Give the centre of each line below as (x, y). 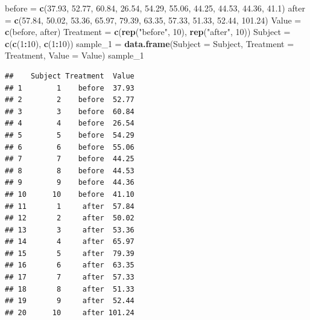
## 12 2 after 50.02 (70, 218)
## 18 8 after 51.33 (70, 289)
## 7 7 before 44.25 (70, 159)
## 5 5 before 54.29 (70, 135)
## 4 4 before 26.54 (70, 123)
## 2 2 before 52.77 (70, 100)
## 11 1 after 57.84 (70, 206)
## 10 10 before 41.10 (70, 194)
